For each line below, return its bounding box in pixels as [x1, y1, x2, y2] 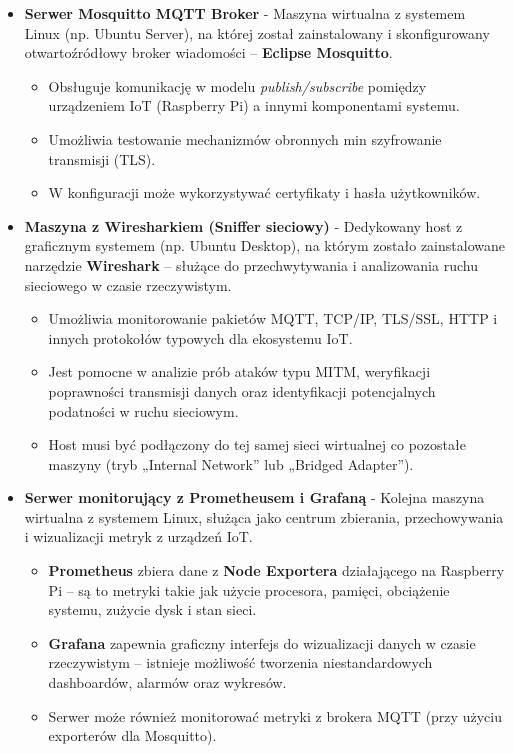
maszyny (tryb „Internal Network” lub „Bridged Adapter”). [48, 453, 414, 474]
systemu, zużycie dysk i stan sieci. [48, 599, 257, 620]
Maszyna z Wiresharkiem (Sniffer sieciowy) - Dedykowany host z [24, 215, 463, 236]
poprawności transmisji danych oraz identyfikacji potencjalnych [48, 380, 436, 401]
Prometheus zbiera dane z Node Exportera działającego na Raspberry [48, 560, 505, 581]
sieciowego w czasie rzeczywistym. [24, 274, 232, 295]
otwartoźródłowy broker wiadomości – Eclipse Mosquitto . [24, 42, 393, 63]
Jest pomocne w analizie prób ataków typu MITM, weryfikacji [48, 361, 431, 382]
